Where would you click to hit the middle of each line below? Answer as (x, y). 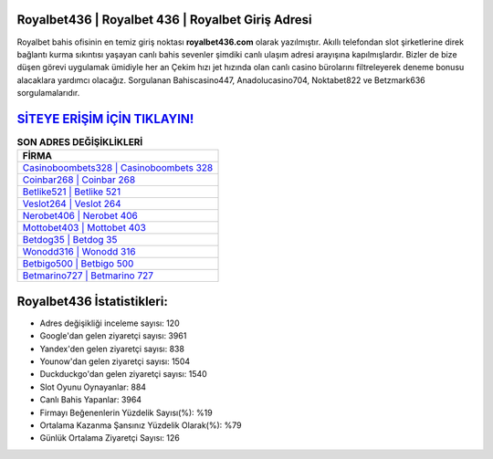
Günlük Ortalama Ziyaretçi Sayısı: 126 (110, 438)
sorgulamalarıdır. (48, 93)
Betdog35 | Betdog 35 (70, 240)
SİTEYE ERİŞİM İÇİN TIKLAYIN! (105, 119)
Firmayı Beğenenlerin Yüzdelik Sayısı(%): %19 (126, 412)
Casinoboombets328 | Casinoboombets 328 (118, 168)
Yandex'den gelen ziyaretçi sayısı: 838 (112, 349)
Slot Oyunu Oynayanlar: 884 (93, 387)
